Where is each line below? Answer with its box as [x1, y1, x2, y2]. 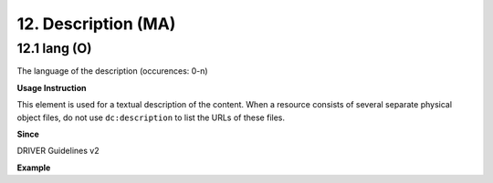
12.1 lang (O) [16, 40, 92, 56]
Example [16, 162, 51, 173]
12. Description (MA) [16, 14, 176, 34]
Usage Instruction [16, 82, 87, 93]
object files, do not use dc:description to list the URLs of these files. [16, 112, 286, 123]
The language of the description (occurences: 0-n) [16, 66, 209, 76]
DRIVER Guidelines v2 [16, 146, 100, 157]
